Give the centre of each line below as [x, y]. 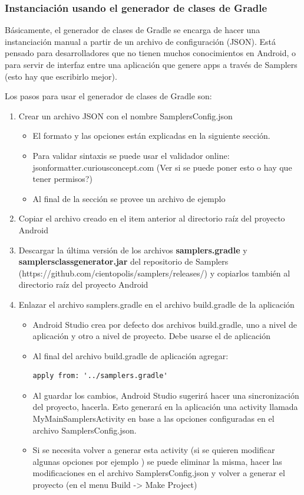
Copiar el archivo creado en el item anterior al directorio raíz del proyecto [152, 218]
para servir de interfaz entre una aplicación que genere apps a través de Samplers [151, 64]
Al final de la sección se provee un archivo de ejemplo [129, 198]
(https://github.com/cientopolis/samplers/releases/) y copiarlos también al [154, 273]
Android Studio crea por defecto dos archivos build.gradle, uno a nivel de [165, 324]
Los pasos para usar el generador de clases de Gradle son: [108, 96]
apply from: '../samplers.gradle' [100, 376]
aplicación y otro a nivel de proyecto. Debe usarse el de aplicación [151, 336]
